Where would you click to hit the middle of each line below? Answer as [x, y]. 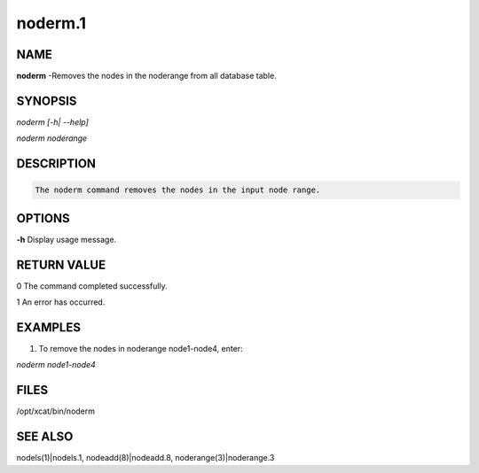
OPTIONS [43, 218]
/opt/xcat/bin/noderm [56, 411]
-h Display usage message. [67, 239]
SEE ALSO [45, 437]
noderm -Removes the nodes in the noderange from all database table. [146, 76]
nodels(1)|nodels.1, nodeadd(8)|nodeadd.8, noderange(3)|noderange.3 [145, 458]
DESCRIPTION [56, 164]
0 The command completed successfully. [92, 286]
